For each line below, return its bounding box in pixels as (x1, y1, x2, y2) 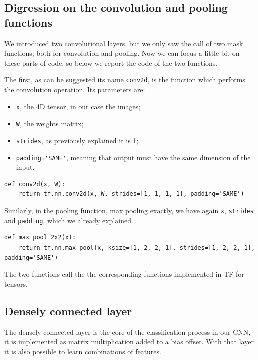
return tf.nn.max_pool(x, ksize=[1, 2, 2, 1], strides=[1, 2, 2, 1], (18, 244, 255, 251)
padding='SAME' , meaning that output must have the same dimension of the (16, 152, 251, 162)
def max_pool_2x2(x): (4, 234, 76, 242)
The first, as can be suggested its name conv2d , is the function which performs (4, 74, 245, 85)
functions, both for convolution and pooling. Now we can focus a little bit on (4, 48, 240, 58)
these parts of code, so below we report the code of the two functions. (4, 57, 218, 68)
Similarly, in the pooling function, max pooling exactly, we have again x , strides (4, 205, 254, 216)
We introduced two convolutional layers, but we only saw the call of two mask (4, 38, 243, 48)
